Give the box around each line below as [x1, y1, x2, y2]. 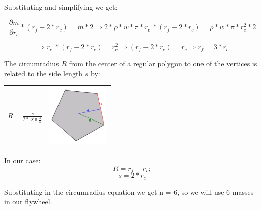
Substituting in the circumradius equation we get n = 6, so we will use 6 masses [4, 186, 254, 197]
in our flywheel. [4, 196, 52, 207]
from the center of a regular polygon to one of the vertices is [69, 58, 257, 69]
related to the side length [4, 68, 83, 78]
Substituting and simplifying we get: [4, 2, 118, 12]
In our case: [4, 155, 41, 166]
